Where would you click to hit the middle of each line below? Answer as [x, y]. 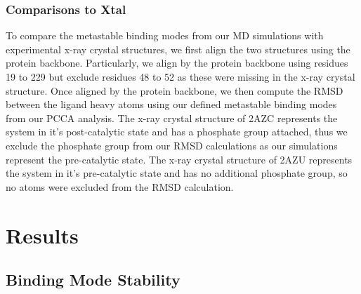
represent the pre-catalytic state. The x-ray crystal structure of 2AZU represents [179, 159]
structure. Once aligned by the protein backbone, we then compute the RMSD [175, 90]
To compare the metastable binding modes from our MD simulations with [165, 35]
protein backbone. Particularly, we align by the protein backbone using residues [177, 63]
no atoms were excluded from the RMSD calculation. [120, 186]
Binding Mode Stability [93, 280]
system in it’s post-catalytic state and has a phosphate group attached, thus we [177, 132]
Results [42, 235]
